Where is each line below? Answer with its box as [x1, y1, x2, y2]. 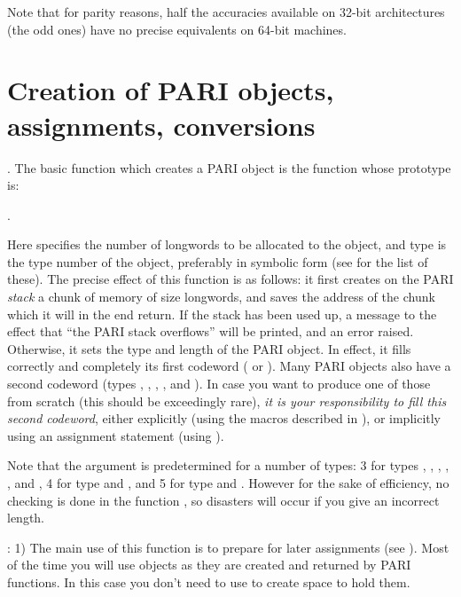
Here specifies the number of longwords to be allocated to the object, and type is [7, 235, 447, 254]
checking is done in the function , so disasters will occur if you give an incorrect [7, 491, 440, 509]
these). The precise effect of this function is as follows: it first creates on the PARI [7, 270, 454, 288]
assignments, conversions [7, 106, 316, 143]
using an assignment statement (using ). [7, 426, 224, 444]
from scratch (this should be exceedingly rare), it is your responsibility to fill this [7, 391, 447, 410]
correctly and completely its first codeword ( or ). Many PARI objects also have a [7, 357, 451, 375]
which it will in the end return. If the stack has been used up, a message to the [7, 304, 437, 323]
